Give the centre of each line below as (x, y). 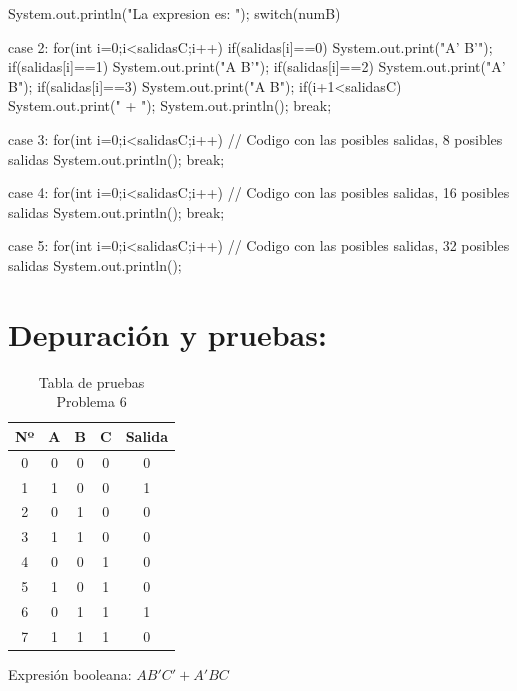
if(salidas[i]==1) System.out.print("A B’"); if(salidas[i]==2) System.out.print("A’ (257, 66)
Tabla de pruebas (91, 381)
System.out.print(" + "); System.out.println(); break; (170, 105)
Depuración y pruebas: (167, 333)
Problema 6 (91, 401)
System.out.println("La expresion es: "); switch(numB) (174, 13)
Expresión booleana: (70, 673)
